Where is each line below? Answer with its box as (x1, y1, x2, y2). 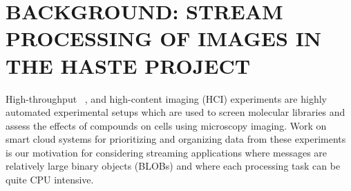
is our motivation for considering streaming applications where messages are (6, 145, 328, 159)
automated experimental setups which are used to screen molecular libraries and (6, 105, 345, 119)
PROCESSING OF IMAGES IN (6, 24, 322, 52)
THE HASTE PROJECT (6, 51, 251, 79)
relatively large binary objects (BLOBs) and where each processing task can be (6, 159, 341, 173)
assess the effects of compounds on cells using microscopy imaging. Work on (6, 118, 327, 132)
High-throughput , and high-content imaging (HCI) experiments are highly (6, 91, 327, 105)
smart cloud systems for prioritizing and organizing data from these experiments (6, 132, 346, 146)
